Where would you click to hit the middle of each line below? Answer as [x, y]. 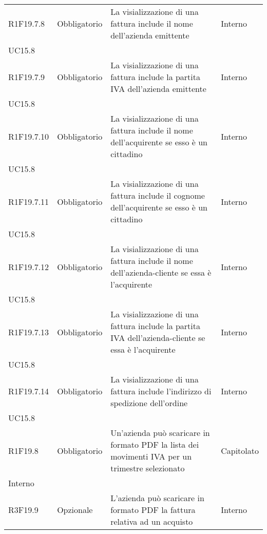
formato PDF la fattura [153, 510]
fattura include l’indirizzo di [161, 391]
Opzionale [75, 510]
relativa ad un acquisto [152, 521]
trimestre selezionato [148, 468]
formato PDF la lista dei [155, 444]
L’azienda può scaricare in [157, 498]
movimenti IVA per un [151, 456]
